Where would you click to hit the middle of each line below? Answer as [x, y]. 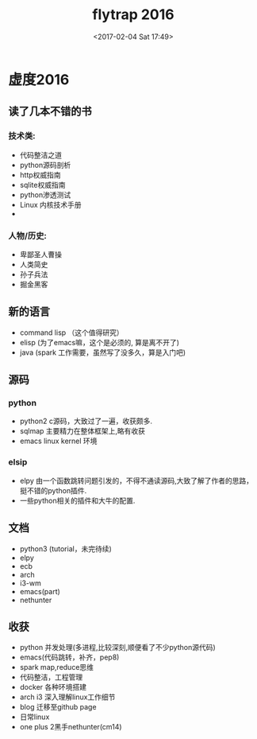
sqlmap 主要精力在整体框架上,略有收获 [82, 431]
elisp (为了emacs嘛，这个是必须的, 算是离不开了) [100, 342]
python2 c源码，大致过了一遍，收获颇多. [86, 421]
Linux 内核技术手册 [50, 204]
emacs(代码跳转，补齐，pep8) [69, 657]
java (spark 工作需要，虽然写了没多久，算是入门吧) [103, 352]
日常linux [35, 717]
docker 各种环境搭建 [53, 687]
